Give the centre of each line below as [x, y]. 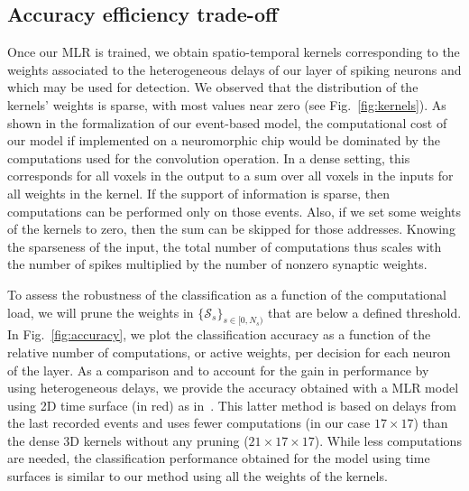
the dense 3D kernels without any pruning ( [128, 440]
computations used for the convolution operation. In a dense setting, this [209, 157]
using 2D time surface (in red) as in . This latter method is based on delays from [232, 405]
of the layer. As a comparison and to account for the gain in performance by [218, 370]
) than [431, 423]
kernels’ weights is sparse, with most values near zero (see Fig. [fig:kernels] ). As [227, 104]
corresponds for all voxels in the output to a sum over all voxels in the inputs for [230, 176]
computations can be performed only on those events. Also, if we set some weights [234, 211]
